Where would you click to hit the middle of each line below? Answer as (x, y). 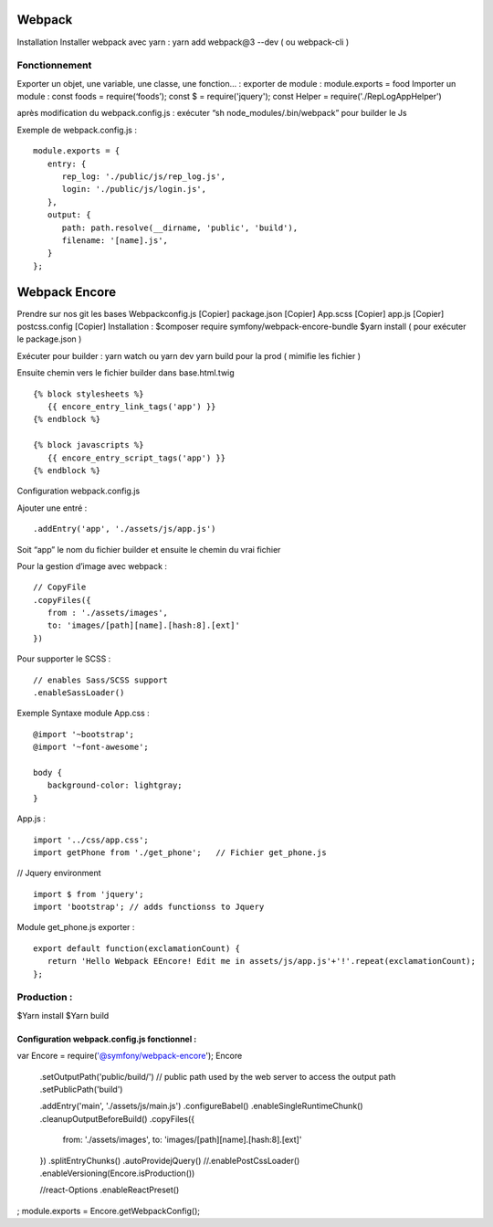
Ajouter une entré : (52, 508)
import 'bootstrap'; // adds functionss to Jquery (149, 907)
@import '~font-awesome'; (91, 747)
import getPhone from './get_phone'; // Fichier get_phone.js (180, 852)
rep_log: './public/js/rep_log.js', (144, 177)
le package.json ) (49, 339)
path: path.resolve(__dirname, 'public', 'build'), (180, 227)
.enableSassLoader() (79, 693)
